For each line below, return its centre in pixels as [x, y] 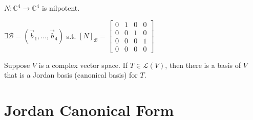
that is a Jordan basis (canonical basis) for [71, 75]
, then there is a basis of [203, 65]
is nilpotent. [61, 8]
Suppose [17, 65]
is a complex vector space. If [83, 65]
